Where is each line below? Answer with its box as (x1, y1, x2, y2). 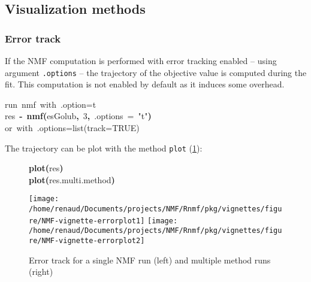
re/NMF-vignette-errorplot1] (29, 216, 145, 225)
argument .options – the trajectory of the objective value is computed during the (5, 66, 307, 78)
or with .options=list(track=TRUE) (5, 122, 140, 134)
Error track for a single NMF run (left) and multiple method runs (29, 253, 271, 266)
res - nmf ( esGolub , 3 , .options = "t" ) (5, 110, 152, 122)
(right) (29, 265, 53, 278)
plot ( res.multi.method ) (29, 173, 115, 186)
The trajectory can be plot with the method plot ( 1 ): (5, 141, 203, 154)
